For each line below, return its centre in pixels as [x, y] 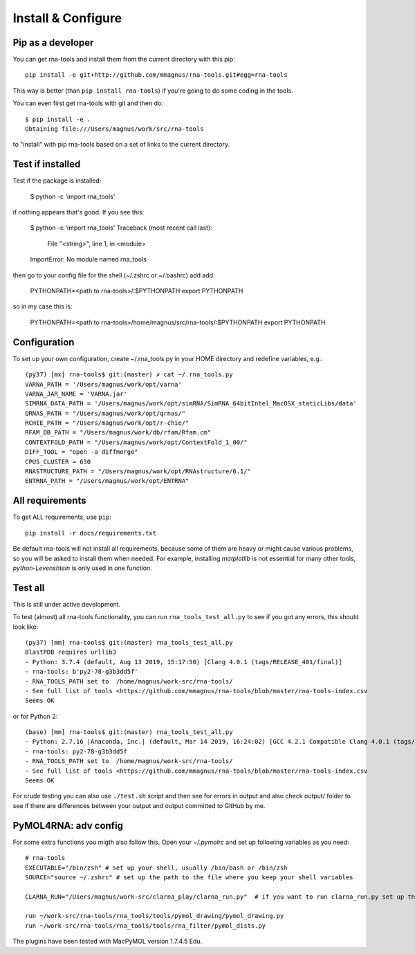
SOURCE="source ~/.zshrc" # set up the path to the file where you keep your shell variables [189, 877]
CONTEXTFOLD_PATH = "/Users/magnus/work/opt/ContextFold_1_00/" [137, 442]
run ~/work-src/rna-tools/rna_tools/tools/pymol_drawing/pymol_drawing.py [155, 916]
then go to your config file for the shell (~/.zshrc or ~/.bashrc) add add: [114, 275]
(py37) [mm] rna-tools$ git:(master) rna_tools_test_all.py [129, 642]
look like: [26, 627]
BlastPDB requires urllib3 [71, 652]
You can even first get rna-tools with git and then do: [88, 103]
